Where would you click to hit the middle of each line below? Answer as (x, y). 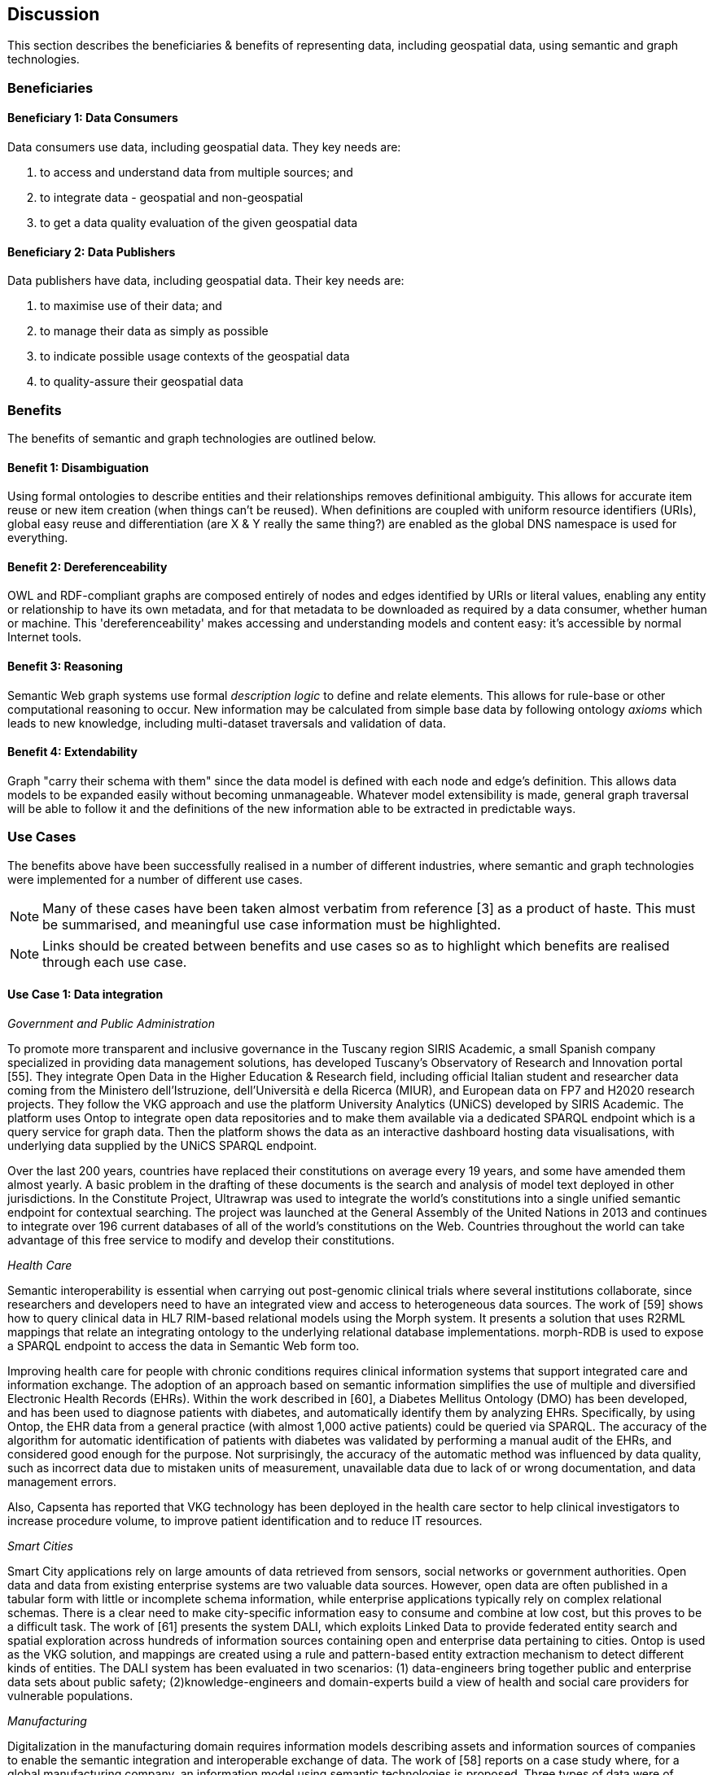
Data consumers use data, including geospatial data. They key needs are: (204, 147)
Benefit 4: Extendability (72, 752)
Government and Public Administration (111, 1023)
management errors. (62, 1481)
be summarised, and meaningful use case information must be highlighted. (272, 924)
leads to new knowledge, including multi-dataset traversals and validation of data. (227, 723)
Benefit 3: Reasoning (65, 667)
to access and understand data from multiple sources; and (197, 173)
